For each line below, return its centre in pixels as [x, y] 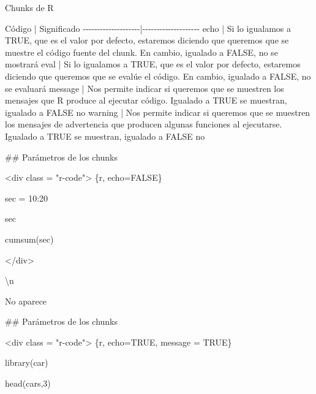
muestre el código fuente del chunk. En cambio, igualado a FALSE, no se [141, 52]
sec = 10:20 [27, 198]
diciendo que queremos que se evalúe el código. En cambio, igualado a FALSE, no [158, 76]
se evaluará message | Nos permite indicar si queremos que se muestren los [145, 88]
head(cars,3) [28, 383]
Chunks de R [29, 7]
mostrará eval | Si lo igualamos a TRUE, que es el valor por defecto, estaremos [153, 64]
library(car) [27, 362]
